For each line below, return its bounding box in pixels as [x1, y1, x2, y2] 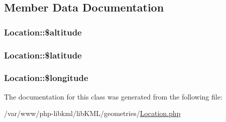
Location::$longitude [4, 71, 88, 84]
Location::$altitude [4, 25, 82, 38]
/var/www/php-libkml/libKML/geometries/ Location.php [4, 108, 181, 118]
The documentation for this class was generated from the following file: [4, 91, 222, 101]
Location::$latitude [4, 48, 82, 61]
